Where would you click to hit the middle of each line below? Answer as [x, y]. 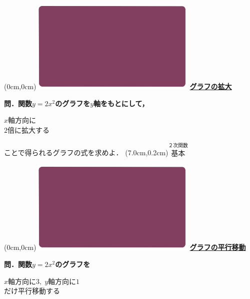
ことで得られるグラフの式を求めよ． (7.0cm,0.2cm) [86, 153]
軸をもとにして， [121, 103]
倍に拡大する [28, 129]
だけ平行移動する [32, 291]
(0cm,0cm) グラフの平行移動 [125, 247]
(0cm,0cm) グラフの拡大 [118, 86]
